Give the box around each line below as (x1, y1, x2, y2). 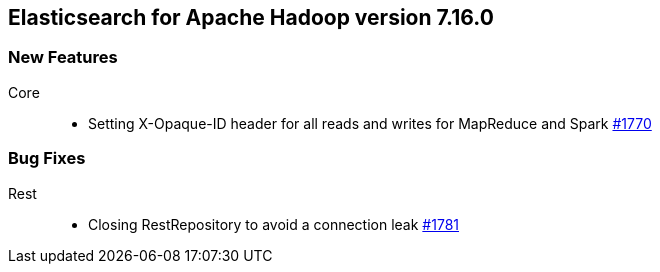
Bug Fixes (8, 148, 86, 169)
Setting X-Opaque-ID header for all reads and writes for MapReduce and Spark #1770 (88, 114, 652, 132)
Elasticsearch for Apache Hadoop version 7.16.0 (8, 5, 494, 30)
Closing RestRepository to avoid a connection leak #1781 (88, 215, 459, 233)
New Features (8, 47, 118, 68)
